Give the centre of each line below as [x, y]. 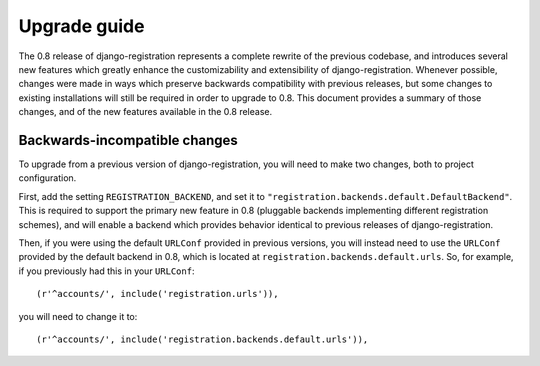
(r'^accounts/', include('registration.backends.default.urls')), [202, 339]
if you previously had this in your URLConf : [106, 271]
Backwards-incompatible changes [128, 140]
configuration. [47, 178]
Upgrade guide [81, 26]
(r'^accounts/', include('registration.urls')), [157, 294]
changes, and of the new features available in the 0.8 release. [145, 112]
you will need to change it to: [78, 316]
